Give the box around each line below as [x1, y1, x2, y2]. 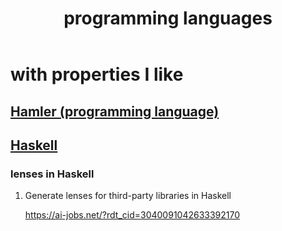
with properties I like [10, 63, 184, 86]
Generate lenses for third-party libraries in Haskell [24, 190, 232, 202]
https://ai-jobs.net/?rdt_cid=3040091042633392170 [24, 209, 241, 221]
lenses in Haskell [10, 167, 95, 181]
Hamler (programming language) [10, 103, 220, 120]
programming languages [63, 7, 273, 30]
